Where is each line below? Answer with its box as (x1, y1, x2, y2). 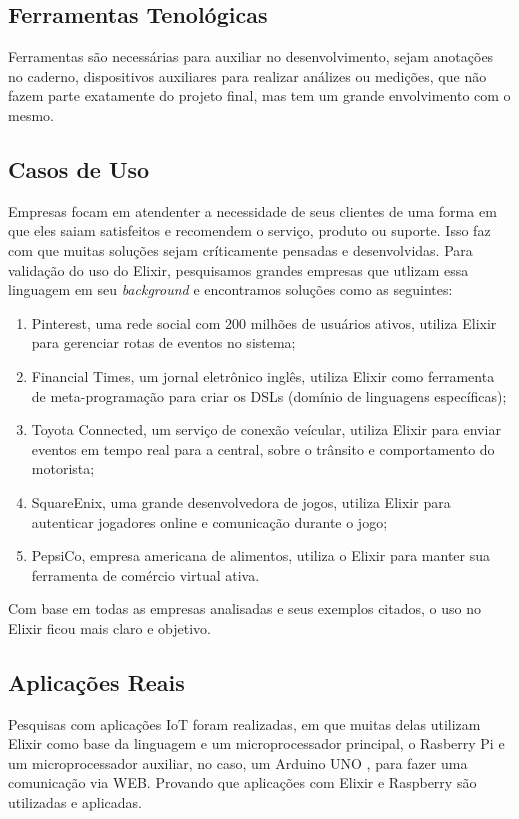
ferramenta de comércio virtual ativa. (31, 564, 260, 585)
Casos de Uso (8, 153, 150, 184)
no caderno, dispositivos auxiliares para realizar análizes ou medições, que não (8, 65, 487, 86)
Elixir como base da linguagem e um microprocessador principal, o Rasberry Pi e (8, 733, 505, 754)
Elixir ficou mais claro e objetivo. (8, 617, 211, 638)
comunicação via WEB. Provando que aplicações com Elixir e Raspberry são (8, 772, 477, 793)
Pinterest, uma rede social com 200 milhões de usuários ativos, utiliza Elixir (31, 312, 497, 333)
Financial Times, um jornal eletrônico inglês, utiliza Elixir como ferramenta (31, 365, 495, 386)
